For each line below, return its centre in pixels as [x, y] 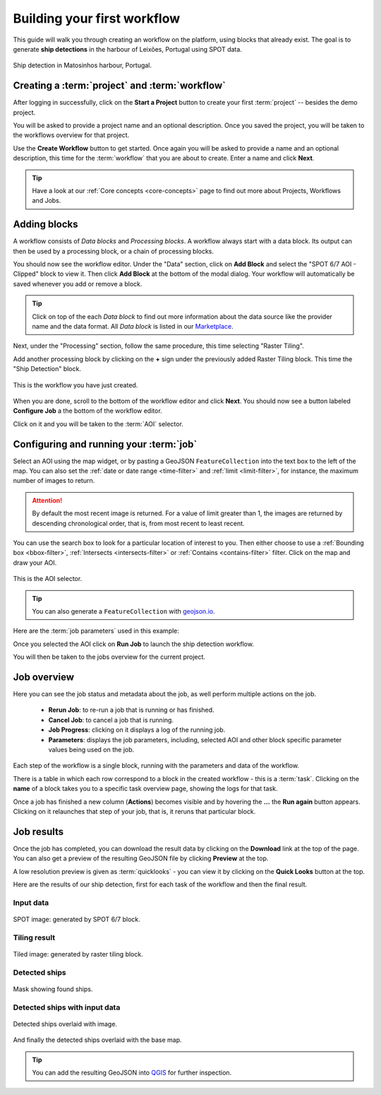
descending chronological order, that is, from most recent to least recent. [138, 523]
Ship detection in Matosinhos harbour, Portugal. [82, 65]
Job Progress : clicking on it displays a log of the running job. [137, 730]
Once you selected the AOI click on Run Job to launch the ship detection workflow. [133, 644]
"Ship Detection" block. [47, 369]
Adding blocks [46, 224]
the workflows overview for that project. [71, 135]
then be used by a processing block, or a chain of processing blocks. [114, 251]
